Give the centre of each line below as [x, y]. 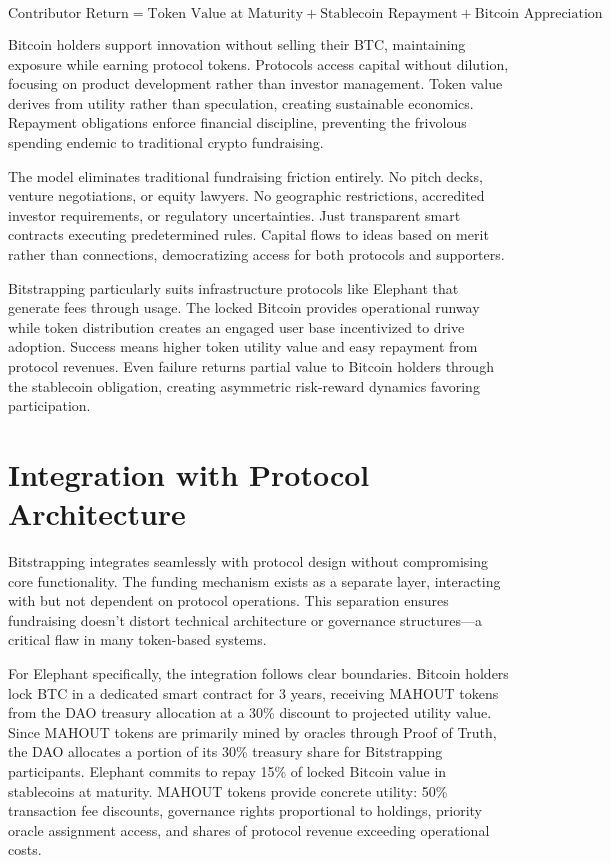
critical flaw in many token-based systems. [137, 639]
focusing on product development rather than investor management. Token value [255, 83]
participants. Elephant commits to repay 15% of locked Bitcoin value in [227, 770]
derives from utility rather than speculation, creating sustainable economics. [241, 102]
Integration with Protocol [189, 473]
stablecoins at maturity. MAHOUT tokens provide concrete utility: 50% [228, 790]
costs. [25, 849]
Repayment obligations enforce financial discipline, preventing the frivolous [237, 122]
